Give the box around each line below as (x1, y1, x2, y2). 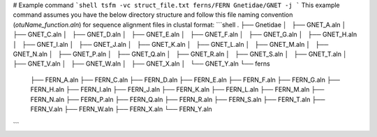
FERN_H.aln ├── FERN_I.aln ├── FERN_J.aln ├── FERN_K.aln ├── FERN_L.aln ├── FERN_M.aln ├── (30, 85, 325, 94)
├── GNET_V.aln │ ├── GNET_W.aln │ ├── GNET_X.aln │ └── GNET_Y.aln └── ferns (13, 59, 270, 68)
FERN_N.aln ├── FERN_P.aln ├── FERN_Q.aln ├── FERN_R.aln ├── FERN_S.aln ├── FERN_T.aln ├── (30, 95, 325, 103)
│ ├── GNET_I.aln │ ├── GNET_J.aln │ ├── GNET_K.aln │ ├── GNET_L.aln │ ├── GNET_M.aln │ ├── (13, 40, 329, 48)
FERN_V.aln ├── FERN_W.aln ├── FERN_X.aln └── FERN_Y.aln (30, 105, 212, 113)
